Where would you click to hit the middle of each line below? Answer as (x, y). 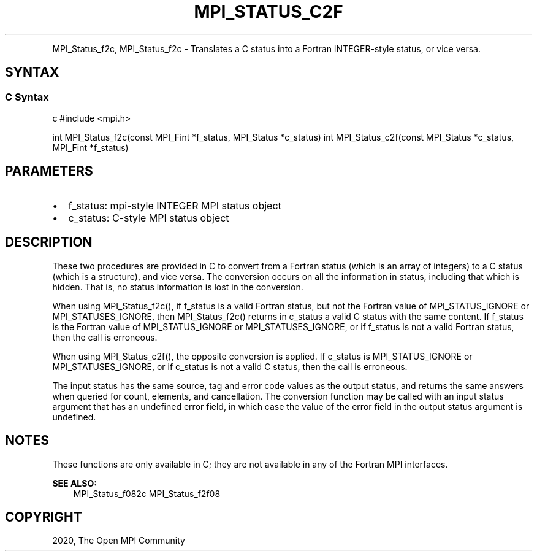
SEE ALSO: (74, 483)
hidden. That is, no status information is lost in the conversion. (178, 287)
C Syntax (27, 97)
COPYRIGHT (44, 517)
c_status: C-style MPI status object (149, 218)
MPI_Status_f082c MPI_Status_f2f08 (147, 493)
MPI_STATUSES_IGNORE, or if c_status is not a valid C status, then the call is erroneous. (230, 366)
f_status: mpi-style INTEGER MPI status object (175, 205)
